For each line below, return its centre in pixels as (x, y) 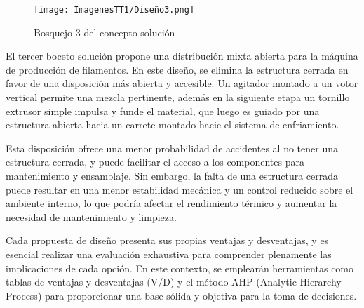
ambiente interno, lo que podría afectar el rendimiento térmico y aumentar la (171, 203)
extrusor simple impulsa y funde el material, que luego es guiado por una (163, 111)
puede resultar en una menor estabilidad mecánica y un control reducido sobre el (180, 189)
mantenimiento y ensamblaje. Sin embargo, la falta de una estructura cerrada (172, 175)
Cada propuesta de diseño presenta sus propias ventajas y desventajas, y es (167, 240)
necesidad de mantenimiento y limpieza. (91, 216)
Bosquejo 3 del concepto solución (105, 32)
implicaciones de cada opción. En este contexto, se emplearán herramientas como (180, 268)
